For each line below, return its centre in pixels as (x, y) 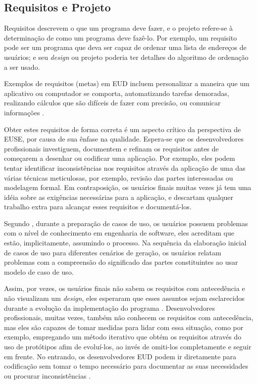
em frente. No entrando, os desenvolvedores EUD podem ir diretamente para (120, 356)
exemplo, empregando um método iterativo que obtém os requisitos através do (123, 337)
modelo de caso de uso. (39, 271)
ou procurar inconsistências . (47, 375)
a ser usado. (22, 67)
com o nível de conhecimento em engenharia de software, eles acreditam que (119, 233)
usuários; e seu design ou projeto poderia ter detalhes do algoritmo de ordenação (126, 57)
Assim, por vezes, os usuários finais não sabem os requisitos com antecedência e (125, 288)
